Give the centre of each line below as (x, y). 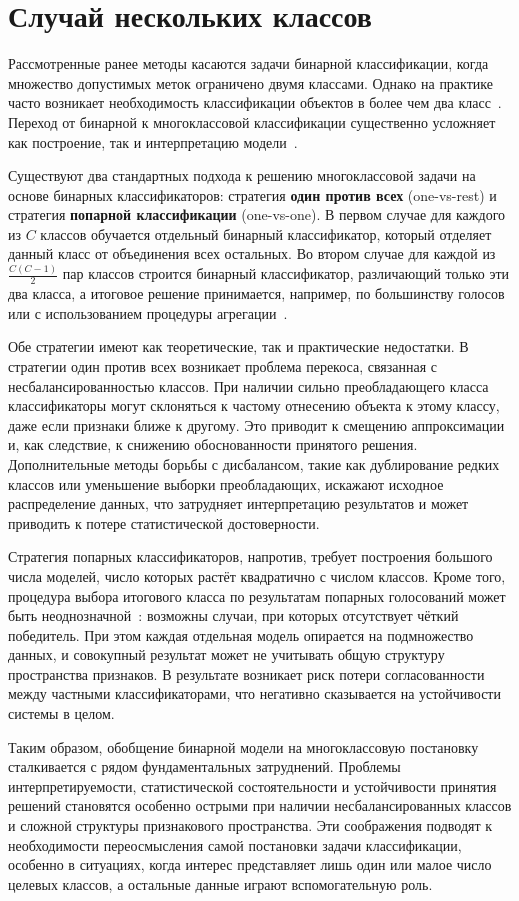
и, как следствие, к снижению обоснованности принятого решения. (213, 444)
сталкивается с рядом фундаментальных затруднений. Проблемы (204, 766)
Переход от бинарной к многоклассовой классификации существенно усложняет (252, 121)
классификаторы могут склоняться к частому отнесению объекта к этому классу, (254, 405)
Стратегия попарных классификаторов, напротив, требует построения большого (250, 556)
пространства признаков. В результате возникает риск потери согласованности (246, 673)
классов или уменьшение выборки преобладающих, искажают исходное (226, 483)
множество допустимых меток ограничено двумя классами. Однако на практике (250, 82)
